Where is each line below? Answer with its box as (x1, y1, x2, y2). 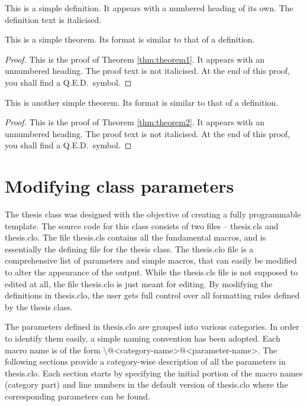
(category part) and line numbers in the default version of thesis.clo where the (5, 378, 288, 391)
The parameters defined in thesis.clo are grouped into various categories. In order (5, 320, 299, 333)
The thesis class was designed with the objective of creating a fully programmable (5, 208, 301, 220)
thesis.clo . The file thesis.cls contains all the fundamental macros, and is (5, 231, 266, 243)
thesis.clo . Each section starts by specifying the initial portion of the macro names (5, 366, 303, 379)
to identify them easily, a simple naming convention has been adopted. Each (5, 332, 280, 344)
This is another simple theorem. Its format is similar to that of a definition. (5, 96, 279, 108)
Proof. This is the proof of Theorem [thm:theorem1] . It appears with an (5, 53, 265, 65)
